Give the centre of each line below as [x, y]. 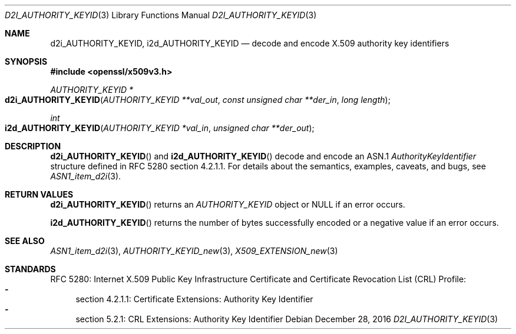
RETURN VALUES [39, 194]
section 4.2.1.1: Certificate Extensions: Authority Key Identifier [194, 299]
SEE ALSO [25, 241]
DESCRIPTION [33, 146]
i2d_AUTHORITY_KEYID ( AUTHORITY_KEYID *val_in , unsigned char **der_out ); [160, 128]
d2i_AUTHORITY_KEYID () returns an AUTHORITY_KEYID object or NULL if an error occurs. [228, 204]
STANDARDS [30, 269]
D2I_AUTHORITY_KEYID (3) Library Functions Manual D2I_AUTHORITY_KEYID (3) [161, 15]
